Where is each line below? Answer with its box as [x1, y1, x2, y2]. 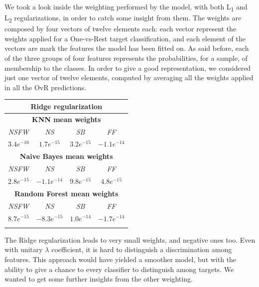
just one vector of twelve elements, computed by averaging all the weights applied [4, 72, 254, 83]
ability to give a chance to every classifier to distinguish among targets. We [4, 264, 234, 274]
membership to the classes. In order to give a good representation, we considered [4, 62, 251, 73]
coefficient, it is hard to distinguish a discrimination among [51, 244, 232, 255]
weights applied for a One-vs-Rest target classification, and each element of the [4, 33, 246, 43]
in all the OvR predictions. [4, 82, 87, 92]
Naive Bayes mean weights [19, 151, 113, 161]
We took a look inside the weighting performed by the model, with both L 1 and [4, 1, 248, 13]
